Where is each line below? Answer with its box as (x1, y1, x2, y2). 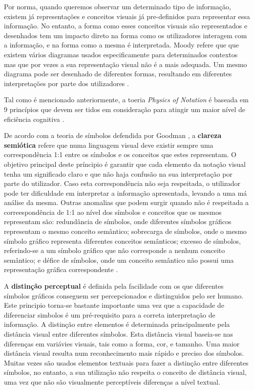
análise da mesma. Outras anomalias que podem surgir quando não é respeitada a (4, 197, 249, 207)
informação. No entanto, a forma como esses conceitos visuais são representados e (4, 21, 248, 31)
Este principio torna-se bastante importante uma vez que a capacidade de (4, 300, 224, 310)
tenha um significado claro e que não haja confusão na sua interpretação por (4, 168, 233, 179)
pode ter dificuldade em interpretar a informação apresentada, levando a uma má (4, 187, 247, 198)
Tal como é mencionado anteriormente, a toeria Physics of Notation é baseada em (4, 94, 249, 105)
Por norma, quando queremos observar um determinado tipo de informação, (4, 1, 231, 11)
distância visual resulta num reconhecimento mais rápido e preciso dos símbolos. (4, 348, 244, 358)
